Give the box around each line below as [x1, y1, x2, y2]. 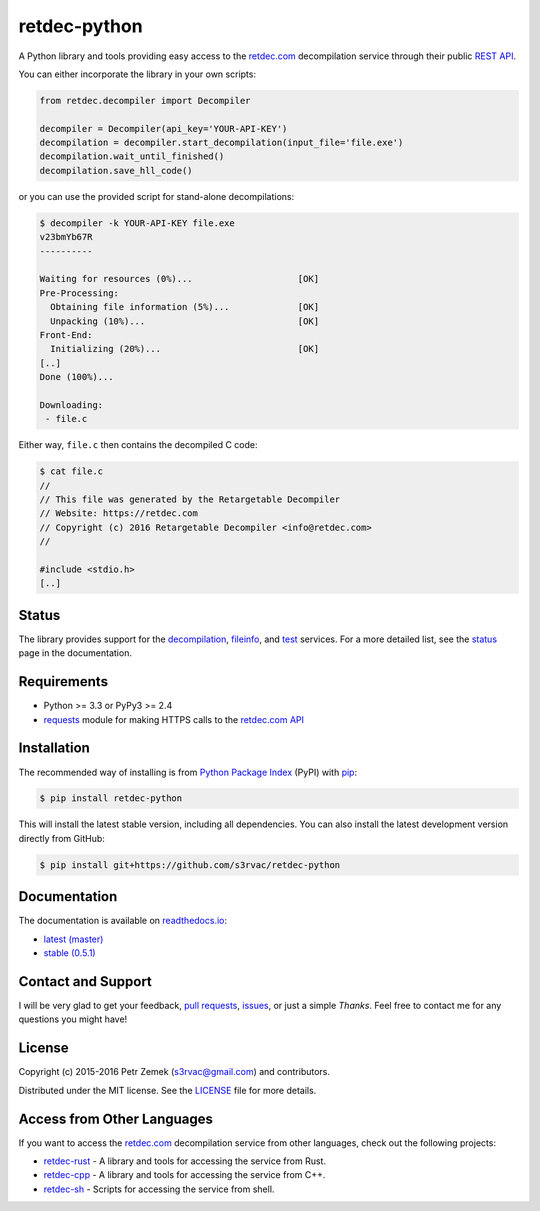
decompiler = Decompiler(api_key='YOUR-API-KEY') [39, 123, 288, 134]
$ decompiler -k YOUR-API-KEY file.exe [39, 217, 235, 229]
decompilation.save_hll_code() [39, 165, 194, 176]
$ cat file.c [39, 466, 104, 477]
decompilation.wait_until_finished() [39, 151, 225, 162]
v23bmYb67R [39, 231, 93, 243]
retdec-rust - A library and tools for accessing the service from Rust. [43, 1155, 327, 1167]
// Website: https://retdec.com [39, 508, 199, 519]
